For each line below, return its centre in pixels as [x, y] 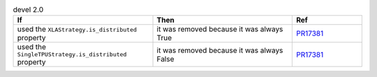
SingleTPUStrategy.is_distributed [72, 54]
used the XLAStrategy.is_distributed [77, 29]
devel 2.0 [28, 10]
